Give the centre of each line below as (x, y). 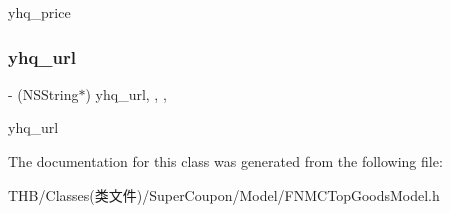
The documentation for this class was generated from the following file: (225, 161)
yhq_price (39, 12)
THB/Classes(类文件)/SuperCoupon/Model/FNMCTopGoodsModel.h (224, 194)
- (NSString (43, 93)
